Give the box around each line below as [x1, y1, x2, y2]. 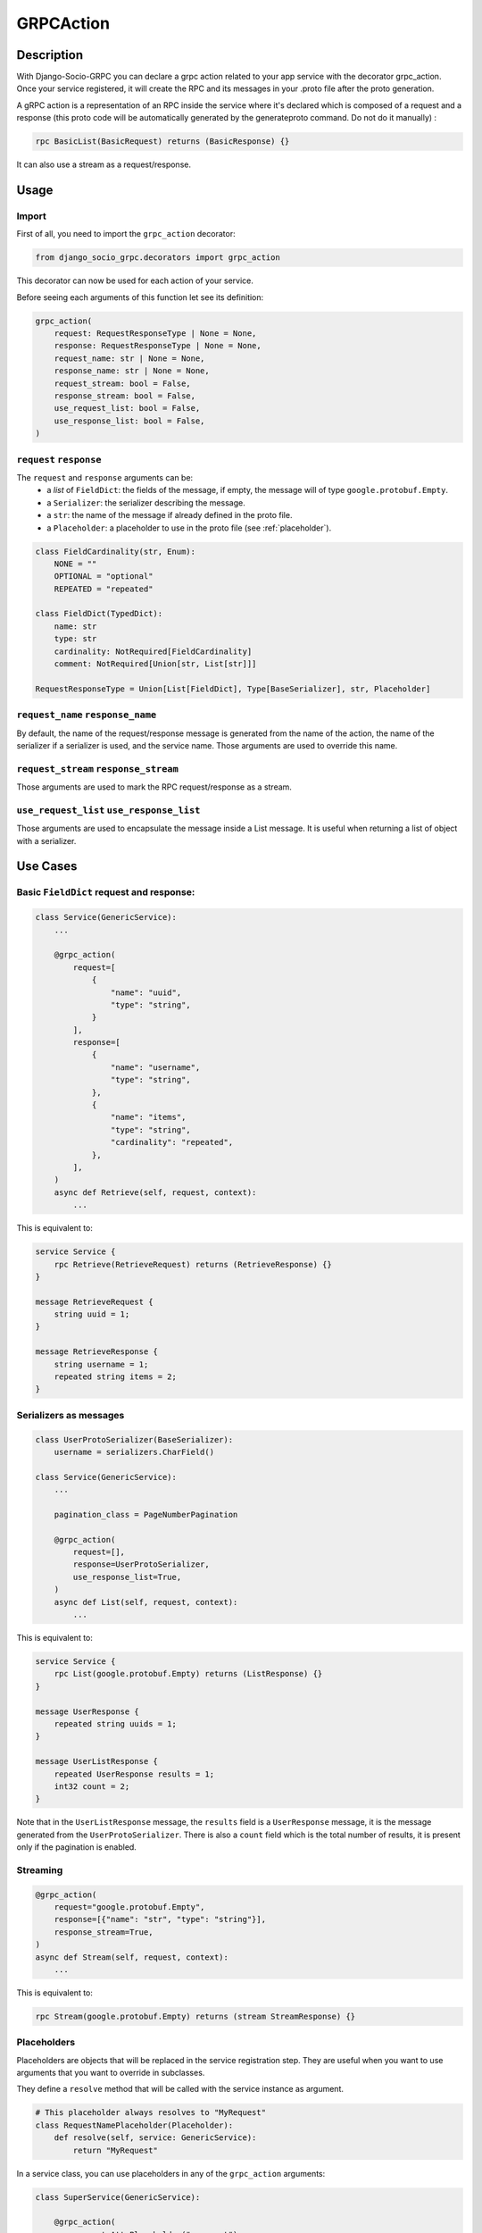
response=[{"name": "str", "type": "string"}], [54, 1914, 267, 1925]
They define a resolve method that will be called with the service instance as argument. [16, 2084, 344, 2095]
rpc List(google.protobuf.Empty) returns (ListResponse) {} [54, 1668, 323, 1679]
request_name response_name [16, 709, 157, 721]
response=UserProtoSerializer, [72, 1560, 210, 1569]
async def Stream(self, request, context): [35, 1952, 229, 1962]
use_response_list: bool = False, [54, 415, 205, 426]
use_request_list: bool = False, [54, 403, 201, 414]
